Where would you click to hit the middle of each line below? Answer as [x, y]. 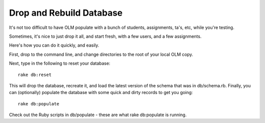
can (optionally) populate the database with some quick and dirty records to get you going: [101, 93]
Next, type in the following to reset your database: [60, 63]
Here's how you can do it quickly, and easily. [54, 45]
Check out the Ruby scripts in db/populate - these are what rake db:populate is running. [98, 115]
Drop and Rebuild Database [66, 13]
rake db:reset [35, 74]
